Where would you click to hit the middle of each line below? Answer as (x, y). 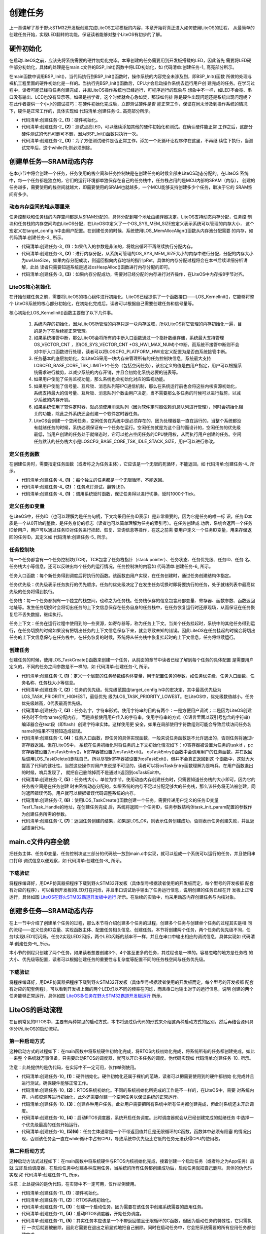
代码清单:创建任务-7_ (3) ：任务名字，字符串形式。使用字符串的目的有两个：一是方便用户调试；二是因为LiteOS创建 (137, 710)
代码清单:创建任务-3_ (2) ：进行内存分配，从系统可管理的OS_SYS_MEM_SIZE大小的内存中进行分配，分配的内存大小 (137, 253)
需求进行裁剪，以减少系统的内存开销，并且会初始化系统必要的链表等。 (109, 372)
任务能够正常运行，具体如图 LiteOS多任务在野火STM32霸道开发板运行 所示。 (87, 996)
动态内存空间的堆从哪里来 (39, 207)
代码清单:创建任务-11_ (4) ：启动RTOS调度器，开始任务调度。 (83, 1214)
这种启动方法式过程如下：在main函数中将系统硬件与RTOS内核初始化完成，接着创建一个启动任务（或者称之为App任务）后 (132, 1161)
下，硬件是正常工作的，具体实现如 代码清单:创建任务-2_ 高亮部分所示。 (81, 111)
